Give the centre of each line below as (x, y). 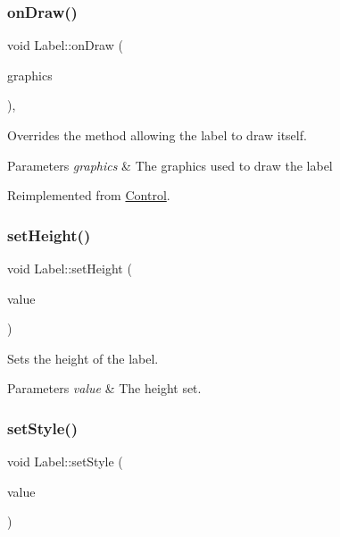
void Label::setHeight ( (70, 268)
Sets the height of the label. (83, 358)
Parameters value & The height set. (104, 388)
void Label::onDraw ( (65, 45)
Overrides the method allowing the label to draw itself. (157, 135)
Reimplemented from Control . (89, 195)
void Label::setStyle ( (65, 461)
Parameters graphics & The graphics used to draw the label (170, 165)
